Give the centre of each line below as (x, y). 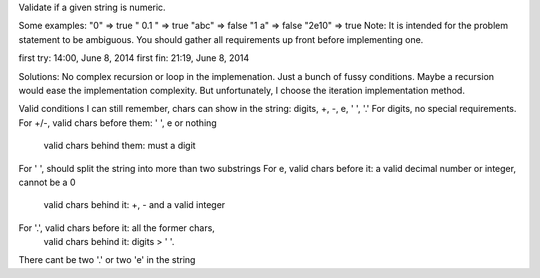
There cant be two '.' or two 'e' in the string (107, 260)
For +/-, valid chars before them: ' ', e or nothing (117, 122)
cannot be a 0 (47, 182)
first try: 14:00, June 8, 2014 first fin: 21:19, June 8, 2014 (134, 58)
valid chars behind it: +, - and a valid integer (134, 205)
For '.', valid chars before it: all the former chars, (116, 227)
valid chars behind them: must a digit (119, 146)
